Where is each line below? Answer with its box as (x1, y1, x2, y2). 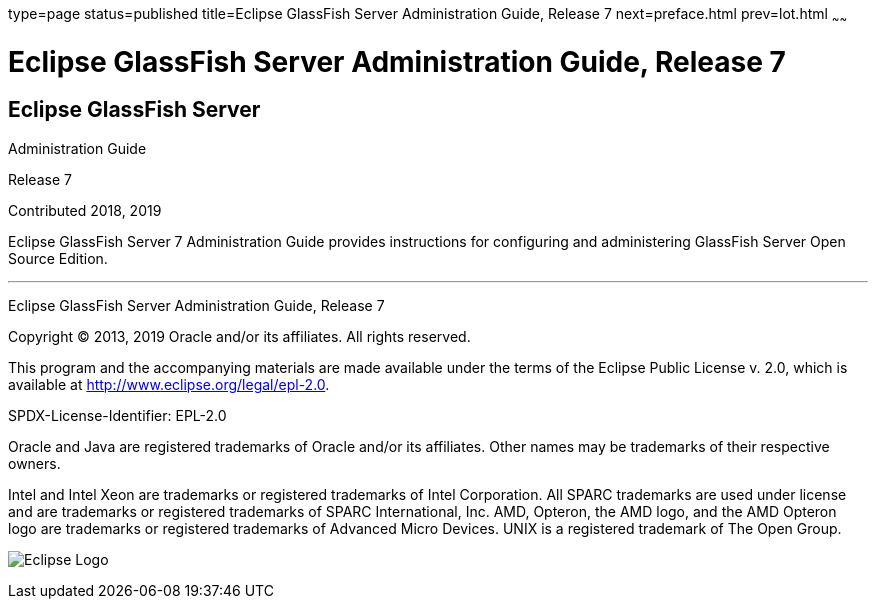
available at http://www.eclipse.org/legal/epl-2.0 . (8, 375, 330, 393)
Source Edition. (8, 249, 108, 267)
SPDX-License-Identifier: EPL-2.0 (8, 406, 227, 424)
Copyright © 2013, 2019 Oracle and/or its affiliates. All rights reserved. (8, 327, 471, 345)
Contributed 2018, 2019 (8, 201, 162, 219)
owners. (8, 454, 61, 472)
